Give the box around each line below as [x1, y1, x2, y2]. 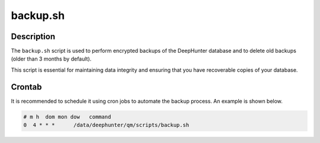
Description [11, 31, 56, 42]
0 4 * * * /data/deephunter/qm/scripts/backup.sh [23, 122, 190, 129]
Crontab [11, 82, 42, 92]
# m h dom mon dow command [23, 113, 111, 120]
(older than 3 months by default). [11, 55, 92, 62]
